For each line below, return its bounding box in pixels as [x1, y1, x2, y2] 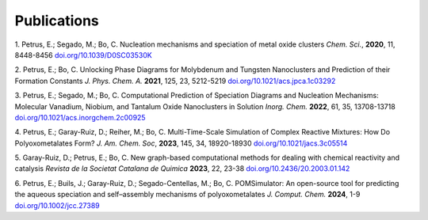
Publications [14, 12, 99, 29]
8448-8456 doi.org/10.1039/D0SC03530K [14, 50, 152, 59]
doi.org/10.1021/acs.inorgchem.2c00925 [14, 112, 146, 122]
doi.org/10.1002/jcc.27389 [14, 200, 101, 210]
